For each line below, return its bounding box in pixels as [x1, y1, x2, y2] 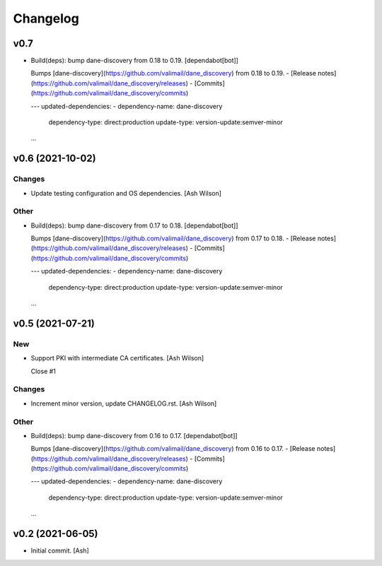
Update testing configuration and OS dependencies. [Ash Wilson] [30, 189, 222, 197]
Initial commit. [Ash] [30, 546, 89, 555]
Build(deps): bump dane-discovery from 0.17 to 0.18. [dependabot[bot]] [30, 221, 238, 230]
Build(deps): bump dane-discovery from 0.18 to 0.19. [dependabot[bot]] [30, 57, 238, 65]
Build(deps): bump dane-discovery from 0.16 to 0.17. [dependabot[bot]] [30, 431, 238, 440]
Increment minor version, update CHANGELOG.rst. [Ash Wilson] [30, 399, 217, 408]
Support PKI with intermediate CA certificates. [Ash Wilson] [30, 354, 204, 362]
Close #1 [30, 367, 57, 375]
